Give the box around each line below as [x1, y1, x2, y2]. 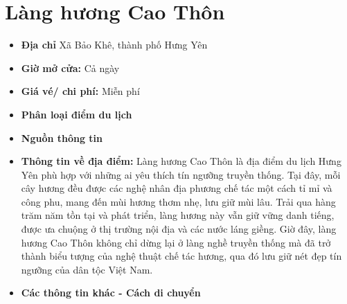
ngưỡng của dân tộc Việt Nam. [21, 262, 153, 276]
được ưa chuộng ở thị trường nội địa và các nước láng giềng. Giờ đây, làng [21, 222, 337, 236]
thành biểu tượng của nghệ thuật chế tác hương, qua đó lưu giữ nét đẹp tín [21, 249, 342, 263]
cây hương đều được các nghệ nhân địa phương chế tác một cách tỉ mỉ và [21, 181, 332, 195]
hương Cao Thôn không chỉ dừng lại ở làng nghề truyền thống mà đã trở [21, 235, 331, 249]
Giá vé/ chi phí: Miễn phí [21, 84, 140, 98]
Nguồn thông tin [21, 130, 103, 145]
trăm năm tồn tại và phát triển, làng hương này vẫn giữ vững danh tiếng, [21, 208, 335, 222]
